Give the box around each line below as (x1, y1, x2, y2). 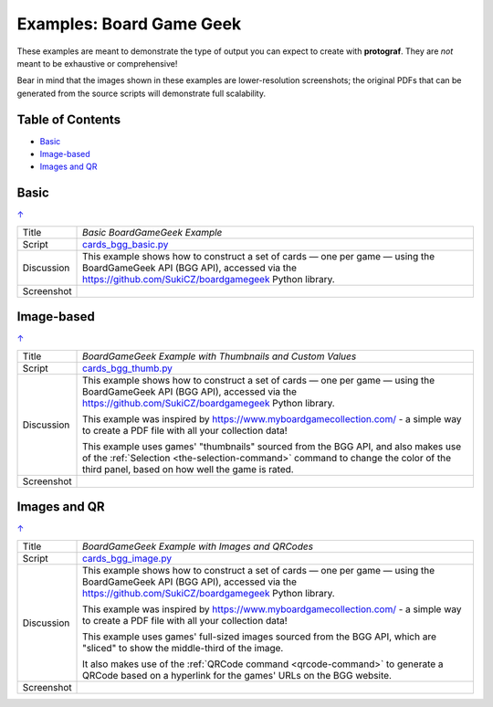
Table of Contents (16, 111, 121, 127)
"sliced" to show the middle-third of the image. (82, 641, 284, 654)
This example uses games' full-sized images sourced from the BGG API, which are (82, 630, 437, 643)
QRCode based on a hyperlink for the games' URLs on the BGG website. (82, 669, 393, 681)
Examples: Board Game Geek (16, 14, 242, 34)
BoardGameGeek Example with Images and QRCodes (82, 540, 314, 553)
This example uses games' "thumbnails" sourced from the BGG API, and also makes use (82, 439, 462, 452)
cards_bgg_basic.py (82, 237, 169, 250)
